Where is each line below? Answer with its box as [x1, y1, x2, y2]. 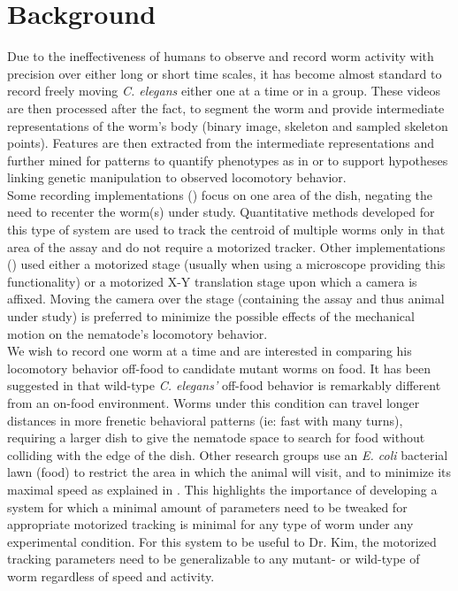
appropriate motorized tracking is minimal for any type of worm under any [7, 515, 414, 533]
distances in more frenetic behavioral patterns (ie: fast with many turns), [7, 411, 403, 429]
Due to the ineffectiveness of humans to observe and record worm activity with [7, 47, 434, 65]
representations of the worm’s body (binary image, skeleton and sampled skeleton [7, 116, 448, 134]
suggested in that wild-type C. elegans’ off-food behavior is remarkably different [7, 376, 441, 395]
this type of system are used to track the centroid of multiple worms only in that [7, 220, 446, 239]
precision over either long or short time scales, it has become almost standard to [7, 64, 442, 82]
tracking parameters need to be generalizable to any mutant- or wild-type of [7, 549, 420, 568]
